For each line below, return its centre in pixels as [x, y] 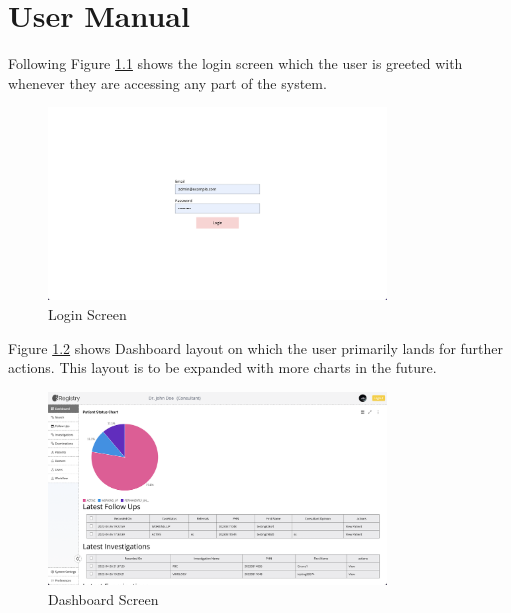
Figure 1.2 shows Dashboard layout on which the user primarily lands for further [256, 347]
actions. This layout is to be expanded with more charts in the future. [222, 367]
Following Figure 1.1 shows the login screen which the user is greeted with [235, 63]
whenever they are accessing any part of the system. [167, 82]
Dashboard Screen [103, 598]
